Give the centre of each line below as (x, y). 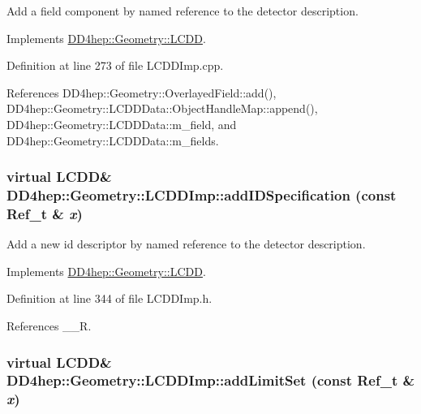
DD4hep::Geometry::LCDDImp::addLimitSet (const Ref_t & (211, 380)
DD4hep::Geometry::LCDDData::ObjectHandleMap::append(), (162, 108)
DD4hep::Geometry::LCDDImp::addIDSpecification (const (202, 195)
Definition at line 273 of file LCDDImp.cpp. (115, 65)
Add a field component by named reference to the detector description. (183, 11)
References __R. (49, 326)
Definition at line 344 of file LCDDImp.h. (110, 298)
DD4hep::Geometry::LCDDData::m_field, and (122, 124)
